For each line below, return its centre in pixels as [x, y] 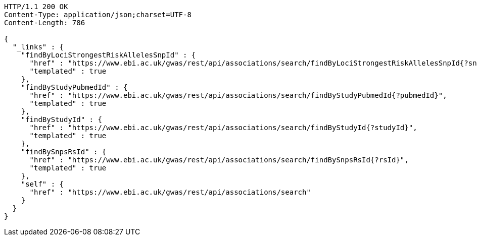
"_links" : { [38, 47]
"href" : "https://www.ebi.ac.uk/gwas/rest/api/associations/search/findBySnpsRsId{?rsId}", [219, 160]
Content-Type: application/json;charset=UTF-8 [98, 15]
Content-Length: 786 [45, 23]
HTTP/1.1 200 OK [36, 7]
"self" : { [42, 184]
